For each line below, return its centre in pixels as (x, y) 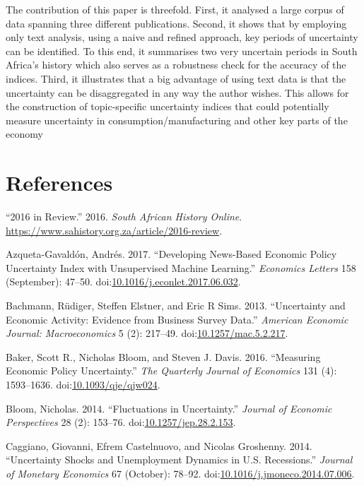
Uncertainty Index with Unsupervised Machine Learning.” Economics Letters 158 (181, 267)
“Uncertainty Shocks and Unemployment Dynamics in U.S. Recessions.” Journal (179, 460)
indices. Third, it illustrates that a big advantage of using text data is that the (176, 78)
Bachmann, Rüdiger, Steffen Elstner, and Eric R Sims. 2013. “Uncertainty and (176, 306)
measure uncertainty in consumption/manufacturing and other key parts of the (177, 120)
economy (24, 134)
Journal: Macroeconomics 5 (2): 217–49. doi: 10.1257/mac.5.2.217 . (147, 333)
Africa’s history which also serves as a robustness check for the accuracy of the (176, 65)
